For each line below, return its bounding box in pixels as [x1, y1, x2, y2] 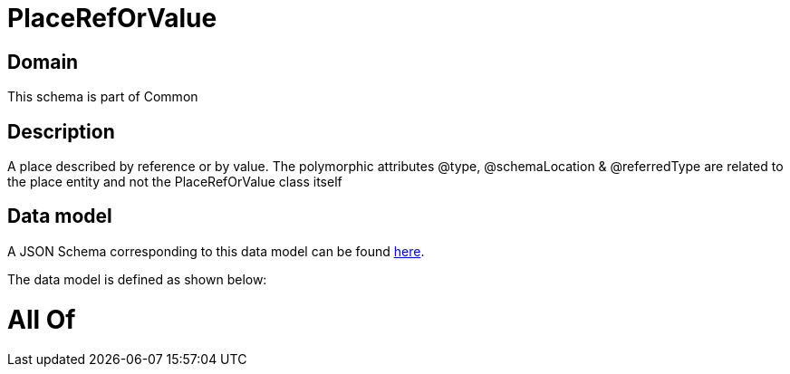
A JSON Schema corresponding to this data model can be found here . [7, 243, 425, 259]
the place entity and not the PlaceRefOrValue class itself [7, 174, 342, 190]
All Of [7, 303, 76, 335]
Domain [7, 50, 79, 73]
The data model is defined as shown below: [7, 271, 267, 287]
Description [7, 120, 115, 143]
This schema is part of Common [7, 89, 198, 105]
